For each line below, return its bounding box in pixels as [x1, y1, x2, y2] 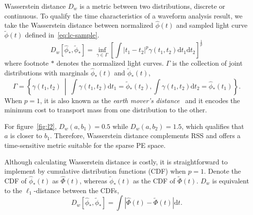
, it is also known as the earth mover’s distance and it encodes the [40, 95, 240, 105]
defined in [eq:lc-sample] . [25, 30, 100, 40]
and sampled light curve [176, 20, 248, 30]
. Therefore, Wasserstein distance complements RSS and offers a [50, 130, 241, 141]
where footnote [4, 58, 49, 68]
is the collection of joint [172, 58, 243, 68]
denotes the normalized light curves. [56, 58, 164, 68]
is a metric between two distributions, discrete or [80, 1, 225, 11]
